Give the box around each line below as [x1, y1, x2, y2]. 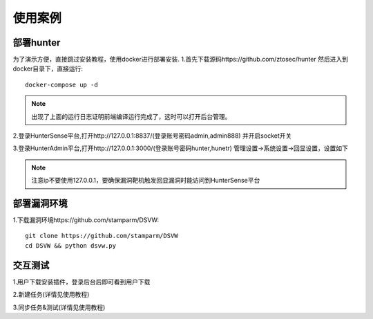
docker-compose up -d [25, 80, 98, 89]
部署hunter [12, 37, 61, 48]
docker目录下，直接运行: [12, 64, 83, 73]
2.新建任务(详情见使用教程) [12, 291, 90, 299]
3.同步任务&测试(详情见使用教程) [12, 303, 106, 311]
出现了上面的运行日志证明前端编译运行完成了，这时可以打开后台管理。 [31, 112, 231, 120]
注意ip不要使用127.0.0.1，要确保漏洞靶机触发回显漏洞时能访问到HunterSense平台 [31, 176, 260, 185]
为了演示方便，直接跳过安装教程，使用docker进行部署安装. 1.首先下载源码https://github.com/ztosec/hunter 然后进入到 [12, 55, 349, 64]
